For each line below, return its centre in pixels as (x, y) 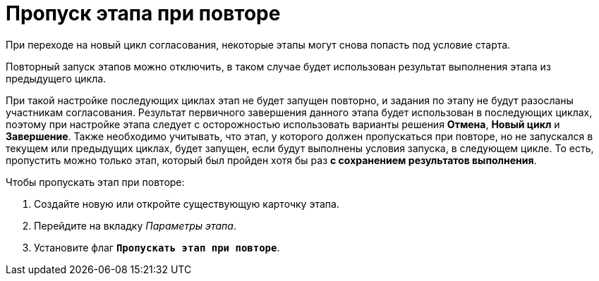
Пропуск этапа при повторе (143, 13)
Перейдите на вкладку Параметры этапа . (135, 225)
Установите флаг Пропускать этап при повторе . (157, 247)
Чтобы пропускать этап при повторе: (95, 182)
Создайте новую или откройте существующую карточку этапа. (187, 204)
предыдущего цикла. (56, 78)
